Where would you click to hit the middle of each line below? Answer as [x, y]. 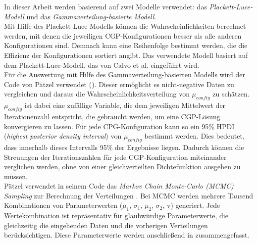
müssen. [16, 176]
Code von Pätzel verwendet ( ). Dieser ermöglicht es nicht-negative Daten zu [119, 84]
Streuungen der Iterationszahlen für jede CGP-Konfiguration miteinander [115, 157]
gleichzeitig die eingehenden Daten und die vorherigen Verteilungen [106, 225]
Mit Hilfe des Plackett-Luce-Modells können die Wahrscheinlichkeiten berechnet [125, 26]
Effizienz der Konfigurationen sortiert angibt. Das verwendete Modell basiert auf [126, 55]
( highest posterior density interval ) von [63, 136]
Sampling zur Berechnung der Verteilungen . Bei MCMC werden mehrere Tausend [128, 195]
